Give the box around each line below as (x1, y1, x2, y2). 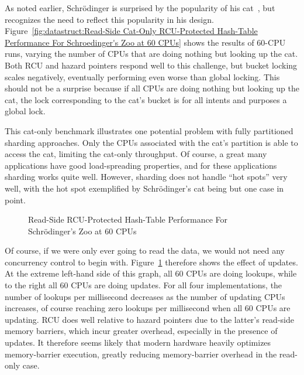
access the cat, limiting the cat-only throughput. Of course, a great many (5, 148, 267, 160)
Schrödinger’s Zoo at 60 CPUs (28, 224, 137, 237)
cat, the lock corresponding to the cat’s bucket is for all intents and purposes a (5, 93, 287, 105)
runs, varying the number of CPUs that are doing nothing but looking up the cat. (5, 47, 298, 60)
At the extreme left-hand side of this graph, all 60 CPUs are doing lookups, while (5, 267, 297, 279)
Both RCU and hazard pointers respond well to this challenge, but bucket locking (5, 59, 298, 71)
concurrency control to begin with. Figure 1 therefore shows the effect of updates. (5, 255, 298, 268)
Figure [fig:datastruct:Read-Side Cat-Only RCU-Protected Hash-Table (5, 25, 258, 37)
